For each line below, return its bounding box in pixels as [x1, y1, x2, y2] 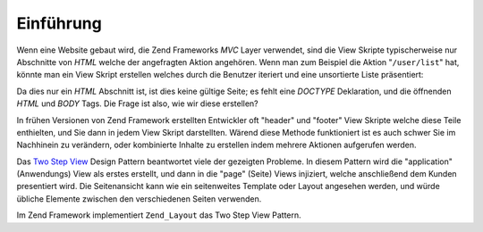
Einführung [16, 13, 102, 33]
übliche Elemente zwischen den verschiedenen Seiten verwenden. [16, 193, 262, 204]
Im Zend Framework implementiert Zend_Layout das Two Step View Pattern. [16, 210, 301, 220]
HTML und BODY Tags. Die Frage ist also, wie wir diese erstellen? [16, 98, 258, 109]
